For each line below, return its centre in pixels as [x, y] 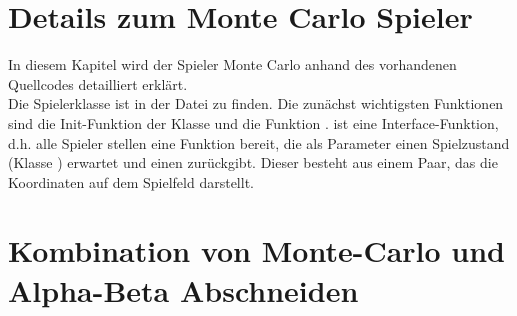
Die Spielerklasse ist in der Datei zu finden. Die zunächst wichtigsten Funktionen [256, 103]
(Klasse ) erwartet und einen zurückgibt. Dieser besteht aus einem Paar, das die [253, 162]
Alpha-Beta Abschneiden [183, 289]
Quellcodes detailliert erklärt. [98, 83]
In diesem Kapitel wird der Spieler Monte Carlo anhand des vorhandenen [232, 64]
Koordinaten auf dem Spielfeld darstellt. [131, 181]
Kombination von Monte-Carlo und [257, 250]
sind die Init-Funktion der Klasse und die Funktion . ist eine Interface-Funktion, [253, 122]
